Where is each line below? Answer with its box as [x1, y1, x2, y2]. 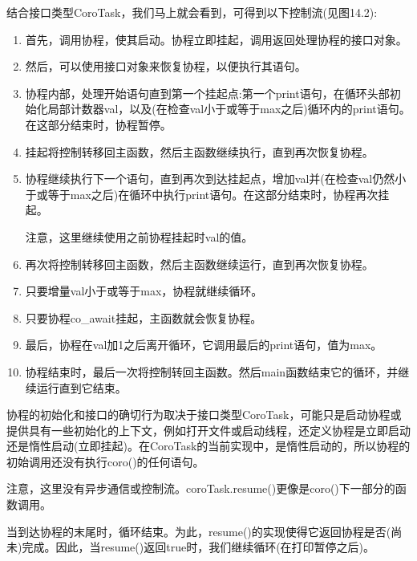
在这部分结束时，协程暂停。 [25, 116, 172, 132]
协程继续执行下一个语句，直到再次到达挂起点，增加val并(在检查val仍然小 [25, 170, 407, 187]
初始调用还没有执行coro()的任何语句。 [6, 453, 204, 470]
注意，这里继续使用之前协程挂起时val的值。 [25, 228, 253, 245]
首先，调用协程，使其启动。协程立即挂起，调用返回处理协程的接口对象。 [25, 30, 407, 47]
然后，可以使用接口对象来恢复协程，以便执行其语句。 [25, 58, 306, 75]
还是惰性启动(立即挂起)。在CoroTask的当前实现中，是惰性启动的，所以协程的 [6, 437, 411, 454]
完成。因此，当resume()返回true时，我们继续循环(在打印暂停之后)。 [22, 539, 375, 555]
